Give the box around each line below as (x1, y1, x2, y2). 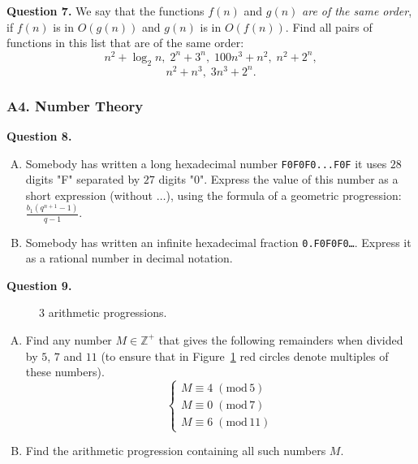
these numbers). (25, 363, 105, 380)
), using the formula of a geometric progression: (166, 186, 402, 203)
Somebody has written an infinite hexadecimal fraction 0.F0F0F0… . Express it (25, 233, 412, 250)
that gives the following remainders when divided (158, 331, 403, 348)
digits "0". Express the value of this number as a (158, 171, 399, 188)
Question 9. (6, 276, 72, 293)
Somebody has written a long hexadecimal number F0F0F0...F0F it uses (25, 154, 387, 171)
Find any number (25, 331, 112, 348)
